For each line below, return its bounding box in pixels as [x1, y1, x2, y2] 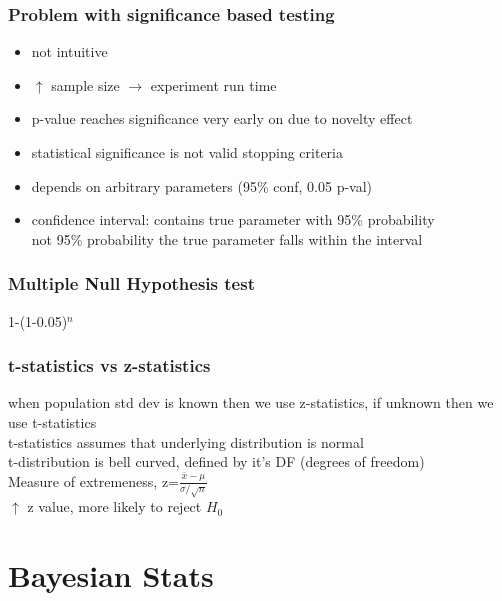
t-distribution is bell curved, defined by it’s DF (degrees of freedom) [8, 451, 425, 472]
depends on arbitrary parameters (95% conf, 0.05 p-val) [31, 175, 373, 196]
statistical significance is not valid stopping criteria [31, 142, 343, 162]
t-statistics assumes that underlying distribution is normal [8, 431, 364, 452]
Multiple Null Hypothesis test [8, 271, 255, 296]
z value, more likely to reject [27, 496, 202, 517]
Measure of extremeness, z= [8, 470, 179, 491]
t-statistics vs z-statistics [8, 353, 211, 378]
